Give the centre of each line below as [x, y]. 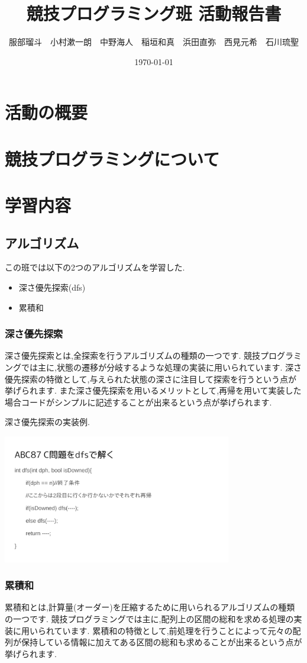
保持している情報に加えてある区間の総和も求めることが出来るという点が [161, 642]
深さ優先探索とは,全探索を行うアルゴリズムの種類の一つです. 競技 [133, 355]
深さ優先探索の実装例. [47, 422]
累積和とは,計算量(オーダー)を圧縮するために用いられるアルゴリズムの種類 [150, 607]
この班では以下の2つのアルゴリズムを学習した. [95, 267]
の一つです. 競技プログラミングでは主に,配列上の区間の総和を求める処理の [149, 619]
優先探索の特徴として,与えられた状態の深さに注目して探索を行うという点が [151, 379]
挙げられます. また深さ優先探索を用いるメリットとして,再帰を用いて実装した [153, 390]
